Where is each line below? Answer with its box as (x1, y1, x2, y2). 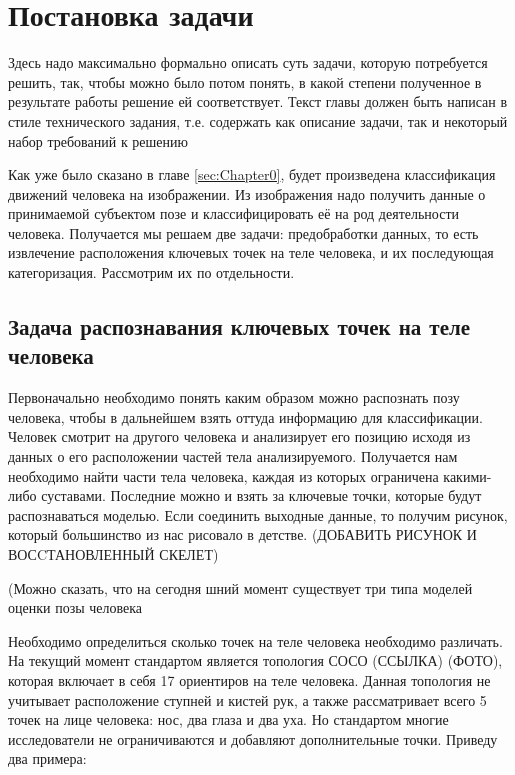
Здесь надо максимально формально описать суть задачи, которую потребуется (8, 52, 488, 73)
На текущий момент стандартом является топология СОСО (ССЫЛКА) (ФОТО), (8, 650, 503, 671)
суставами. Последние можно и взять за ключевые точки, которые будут (41, 485, 482, 506)
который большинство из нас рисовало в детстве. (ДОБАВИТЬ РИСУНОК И (8, 524, 477, 545)
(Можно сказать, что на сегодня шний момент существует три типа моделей (8, 577, 473, 598)
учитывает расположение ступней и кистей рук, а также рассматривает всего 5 (8, 689, 487, 710)
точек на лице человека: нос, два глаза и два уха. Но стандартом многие (8, 709, 449, 730)
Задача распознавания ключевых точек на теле (8, 311, 471, 342)
